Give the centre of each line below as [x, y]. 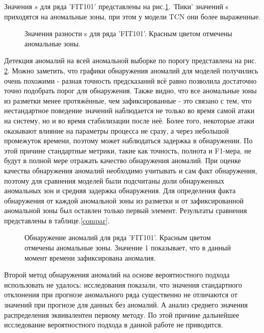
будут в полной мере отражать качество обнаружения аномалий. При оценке [123, 160]
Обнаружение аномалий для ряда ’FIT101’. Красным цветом [118, 237]
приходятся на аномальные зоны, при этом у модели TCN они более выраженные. [133, 16]
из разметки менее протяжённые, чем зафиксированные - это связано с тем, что [128, 100]
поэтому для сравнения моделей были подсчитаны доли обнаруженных [114, 180]
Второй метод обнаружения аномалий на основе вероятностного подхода [117, 275]
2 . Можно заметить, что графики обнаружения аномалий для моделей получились [131, 70]
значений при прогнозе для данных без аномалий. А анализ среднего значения [126, 305]
